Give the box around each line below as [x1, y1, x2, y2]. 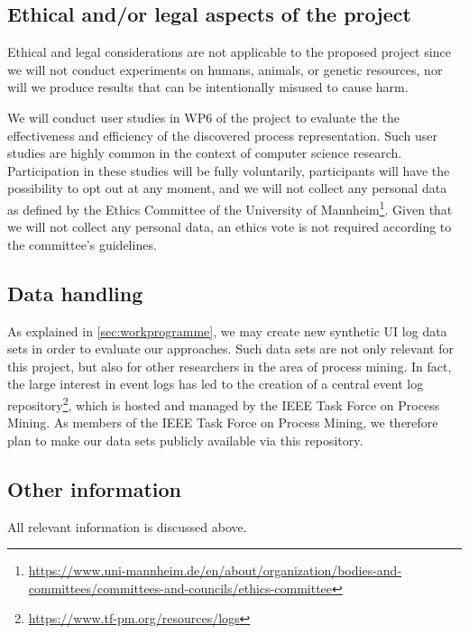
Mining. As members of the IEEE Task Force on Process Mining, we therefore [7, 413, 438, 432]
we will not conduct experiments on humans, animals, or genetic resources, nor [7, 60, 443, 78]
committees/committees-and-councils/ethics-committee [28, 578, 333, 597]
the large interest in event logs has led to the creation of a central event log [7, 374, 424, 393]
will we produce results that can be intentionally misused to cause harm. [7, 78, 409, 96]
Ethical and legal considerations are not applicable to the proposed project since [7, 42, 451, 61]
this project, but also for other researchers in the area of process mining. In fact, [7, 356, 452, 375]
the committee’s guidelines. [7, 234, 157, 253]
